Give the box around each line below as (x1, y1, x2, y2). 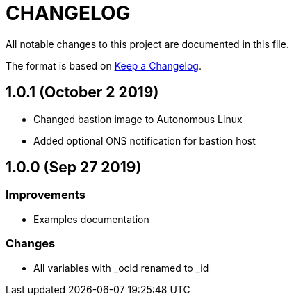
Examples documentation (33, 213, 149, 225)
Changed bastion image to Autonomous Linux (33, 113, 243, 125)
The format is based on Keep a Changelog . (6, 59, 202, 72)
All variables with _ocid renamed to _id (33, 261, 209, 274)
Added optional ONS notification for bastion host (33, 134, 256, 147)
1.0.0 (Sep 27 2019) (6, 158, 142, 177)
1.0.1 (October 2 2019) (6, 83, 159, 101)
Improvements (6, 188, 85, 202)
